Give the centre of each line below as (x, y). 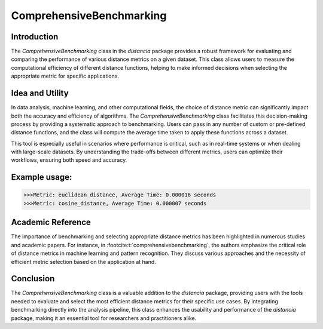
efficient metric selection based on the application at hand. (84, 262)
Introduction (35, 37)
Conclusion (33, 279)
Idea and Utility (40, 93)
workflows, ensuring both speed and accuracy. (69, 160)
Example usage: (42, 177)
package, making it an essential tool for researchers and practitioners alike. (104, 318)
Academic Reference (51, 222)
